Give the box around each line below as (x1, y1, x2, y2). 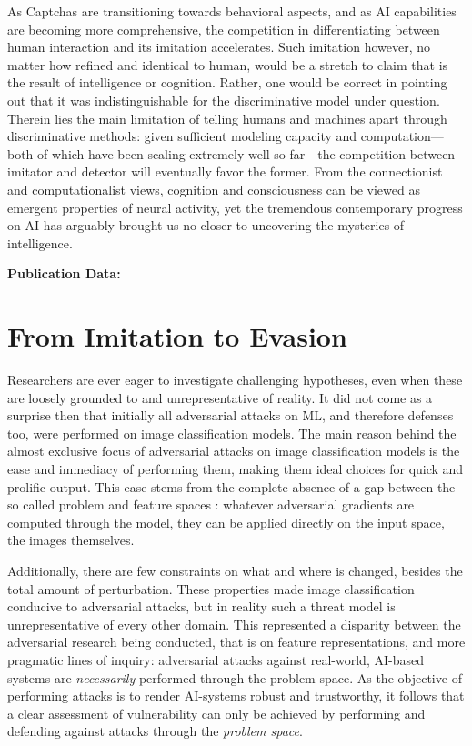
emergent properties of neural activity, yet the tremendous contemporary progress (7, 197, 463, 217)
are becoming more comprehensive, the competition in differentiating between (7, 19, 440, 38)
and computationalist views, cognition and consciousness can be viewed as (7, 179, 420, 198)
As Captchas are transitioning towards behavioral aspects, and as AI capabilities (7, 2, 457, 20)
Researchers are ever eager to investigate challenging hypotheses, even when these (7, 370, 463, 389)
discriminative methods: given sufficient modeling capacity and (7, 126, 357, 146)
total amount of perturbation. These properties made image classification (7, 579, 415, 598)
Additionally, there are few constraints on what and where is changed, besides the (7, 560, 463, 580)
